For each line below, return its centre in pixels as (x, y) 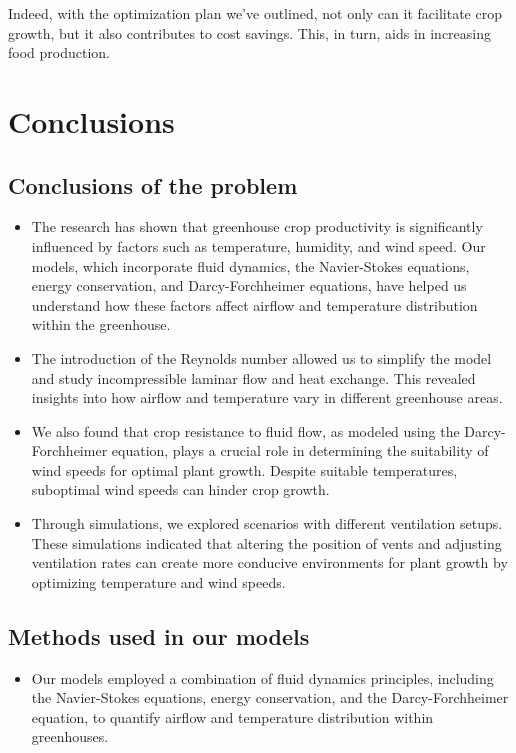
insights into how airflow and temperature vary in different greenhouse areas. (267, 397)
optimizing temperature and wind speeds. (158, 581)
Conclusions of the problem (153, 184)
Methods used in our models (159, 635)
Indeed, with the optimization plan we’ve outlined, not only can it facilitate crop (255, 13)
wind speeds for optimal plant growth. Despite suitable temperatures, (244, 469)
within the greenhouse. (101, 324)
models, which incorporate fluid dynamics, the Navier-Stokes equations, (250, 265)
